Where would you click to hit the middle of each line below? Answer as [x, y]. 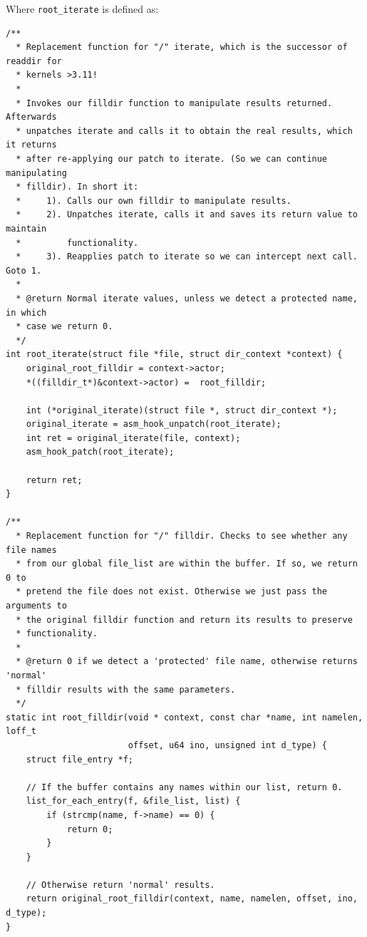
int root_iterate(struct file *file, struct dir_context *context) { [174, 354]
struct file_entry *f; [79, 759]
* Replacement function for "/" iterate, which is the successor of [182, 47]
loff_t [21, 731]
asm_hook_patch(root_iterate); [100, 452]
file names [31, 550]
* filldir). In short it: [77, 187]
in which [26, 312]
